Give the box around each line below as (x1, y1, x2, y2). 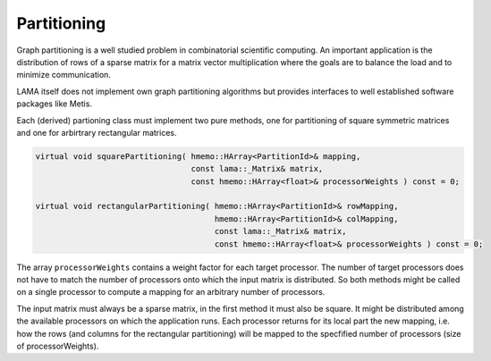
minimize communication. (16, 70, 112, 80)
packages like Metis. (16, 98, 93, 109)
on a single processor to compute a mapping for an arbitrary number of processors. (16, 287, 326, 298)
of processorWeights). (16, 340, 99, 351)
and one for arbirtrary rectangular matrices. (16, 127, 177, 138)
